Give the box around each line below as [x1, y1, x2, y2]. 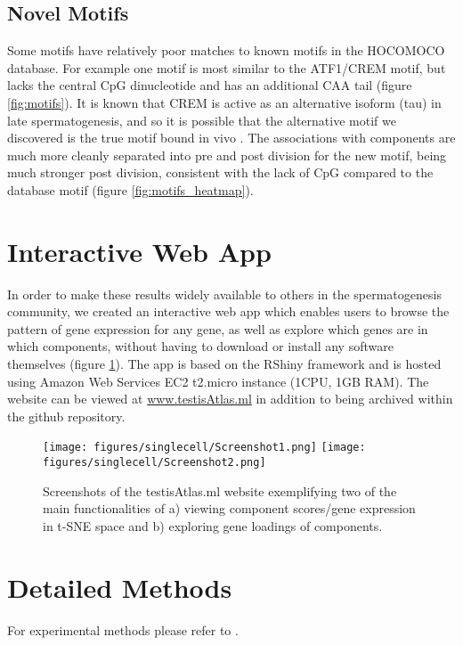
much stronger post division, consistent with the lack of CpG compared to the [7, 163, 434, 182]
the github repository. [7, 406, 126, 425]
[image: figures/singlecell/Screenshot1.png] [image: [43, 441, 366, 454]
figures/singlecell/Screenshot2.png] [43, 456, 266, 469]
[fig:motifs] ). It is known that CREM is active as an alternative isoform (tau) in [7, 93, 442, 111]
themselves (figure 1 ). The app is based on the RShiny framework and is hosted [7, 355, 442, 373]
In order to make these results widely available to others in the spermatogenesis [7, 284, 442, 303]
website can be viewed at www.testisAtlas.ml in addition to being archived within [7, 389, 453, 408]
